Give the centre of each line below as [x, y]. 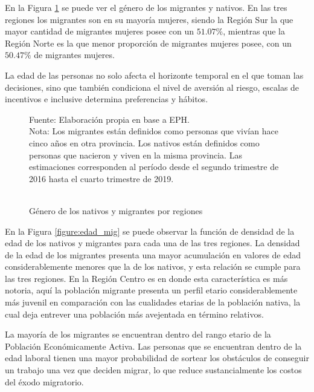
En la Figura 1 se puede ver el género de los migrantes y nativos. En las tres [146, 7]
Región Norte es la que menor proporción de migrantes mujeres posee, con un [148, 43]
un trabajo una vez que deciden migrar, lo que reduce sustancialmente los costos [153, 370]
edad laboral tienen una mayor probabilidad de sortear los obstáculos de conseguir [157, 358]
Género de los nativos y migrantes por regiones [116, 210]
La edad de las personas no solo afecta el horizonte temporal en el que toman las [154, 75]
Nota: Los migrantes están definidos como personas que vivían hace [154, 131]
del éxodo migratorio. [44, 381]
